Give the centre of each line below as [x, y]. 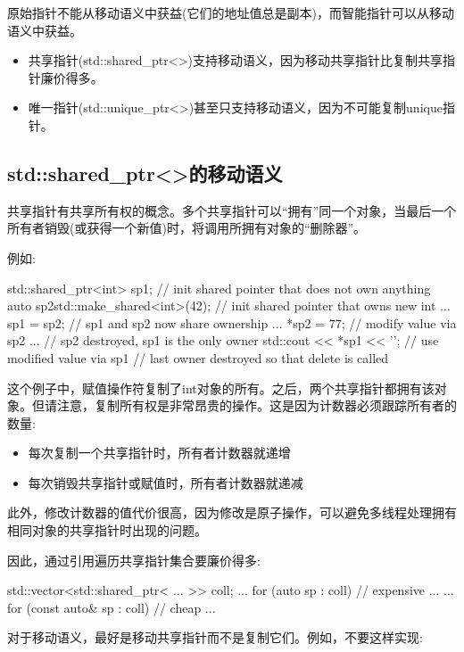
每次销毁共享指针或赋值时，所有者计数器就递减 [166, 482]
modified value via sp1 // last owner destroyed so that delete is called [198, 357]
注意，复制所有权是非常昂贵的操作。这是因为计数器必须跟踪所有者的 [257, 405]
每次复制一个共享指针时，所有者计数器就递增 [159, 453]
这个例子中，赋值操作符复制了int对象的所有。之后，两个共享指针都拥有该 [221, 388]
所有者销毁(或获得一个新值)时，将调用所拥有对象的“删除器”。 [187, 228]
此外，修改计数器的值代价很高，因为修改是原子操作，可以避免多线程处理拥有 [232, 512]
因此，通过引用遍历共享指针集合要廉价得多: [134, 560]
